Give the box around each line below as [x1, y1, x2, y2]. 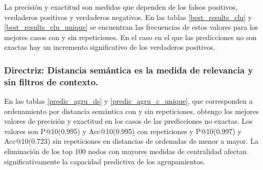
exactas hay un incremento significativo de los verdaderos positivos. [4, 42, 215, 52]
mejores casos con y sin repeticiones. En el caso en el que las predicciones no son [4, 31, 257, 42]
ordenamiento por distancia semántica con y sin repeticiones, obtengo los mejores [4, 105, 259, 116]
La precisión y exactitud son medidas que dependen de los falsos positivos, [4, 2, 237, 12]
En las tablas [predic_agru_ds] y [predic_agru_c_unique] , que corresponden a [4, 96, 253, 106]
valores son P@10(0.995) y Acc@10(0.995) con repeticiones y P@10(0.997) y [4, 125, 242, 136]
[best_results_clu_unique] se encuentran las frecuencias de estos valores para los [4, 22, 258, 32]
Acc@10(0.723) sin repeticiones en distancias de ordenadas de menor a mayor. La [4, 136, 258, 146]
